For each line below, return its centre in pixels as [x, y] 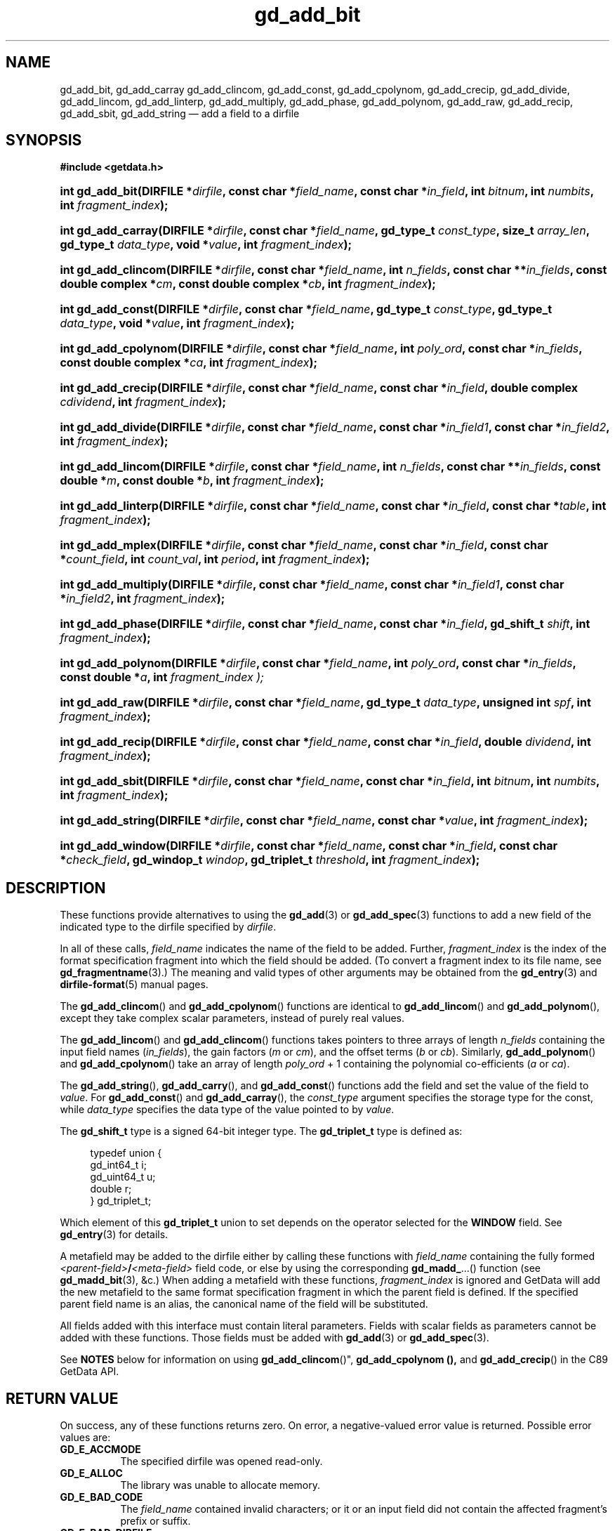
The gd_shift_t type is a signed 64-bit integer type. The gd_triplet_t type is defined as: [261, 1131]
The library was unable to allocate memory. [220, 1485]
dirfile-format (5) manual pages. [134, 985]
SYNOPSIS [44, 140]
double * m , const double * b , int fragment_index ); [192, 481]
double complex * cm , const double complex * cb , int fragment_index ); [248, 284]
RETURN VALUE [62, 1398]
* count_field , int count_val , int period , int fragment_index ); [215, 559]
